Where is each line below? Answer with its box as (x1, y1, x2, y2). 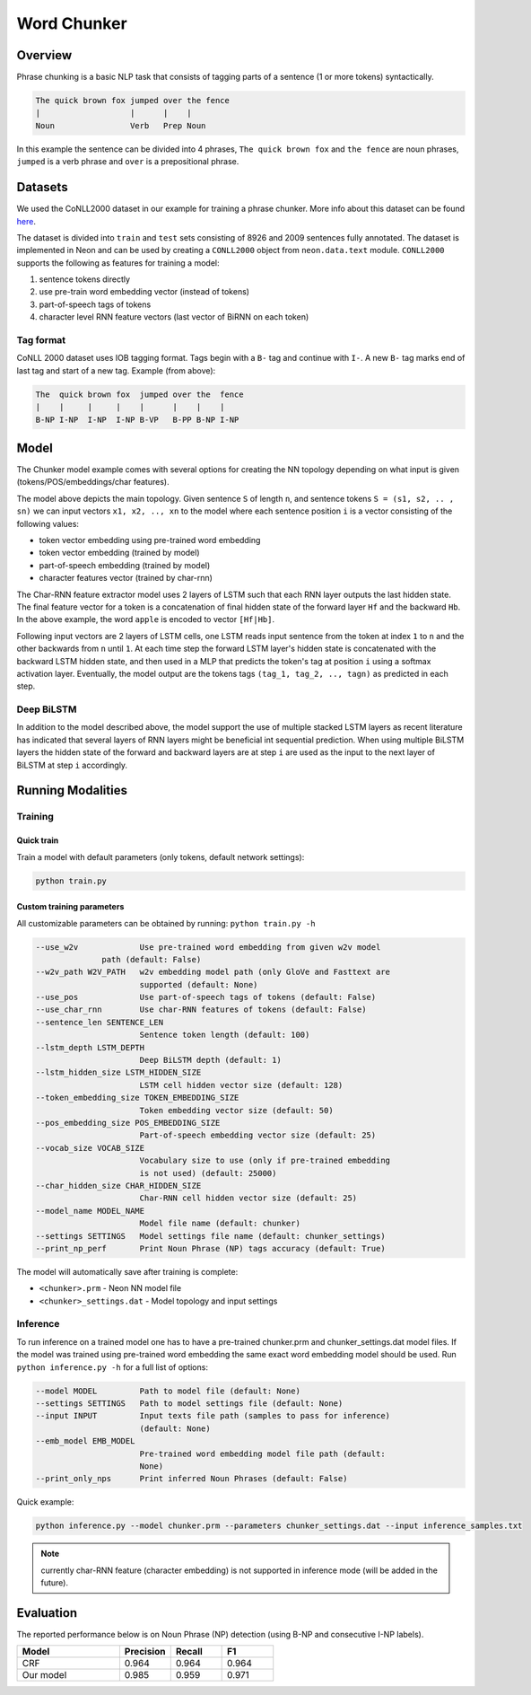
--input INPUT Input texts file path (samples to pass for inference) (35, 1410, 390, 1421)
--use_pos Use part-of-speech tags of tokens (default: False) (35, 992, 377, 1003)
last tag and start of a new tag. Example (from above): (16, 364, 216, 376)
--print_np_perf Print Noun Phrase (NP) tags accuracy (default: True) (35, 1243, 386, 1253)
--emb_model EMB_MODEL (35, 1436, 135, 1446)
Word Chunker (16, 13, 127, 33)
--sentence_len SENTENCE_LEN (35, 1017, 164, 1027)
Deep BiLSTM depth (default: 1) (139, 1055, 282, 1066)
